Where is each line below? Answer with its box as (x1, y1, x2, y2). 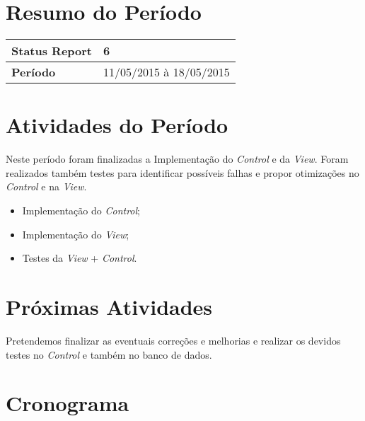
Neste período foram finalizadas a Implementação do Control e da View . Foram (6, 151, 349, 166)
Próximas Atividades (6, 292, 213, 321)
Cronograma (6, 388, 129, 417)
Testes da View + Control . (22, 250, 137, 265)
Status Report (11, 42, 93, 59)
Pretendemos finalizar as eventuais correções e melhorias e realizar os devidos (6, 333, 341, 347)
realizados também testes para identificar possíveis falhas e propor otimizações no (6, 165, 359, 180)
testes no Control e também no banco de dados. (6, 347, 212, 362)
